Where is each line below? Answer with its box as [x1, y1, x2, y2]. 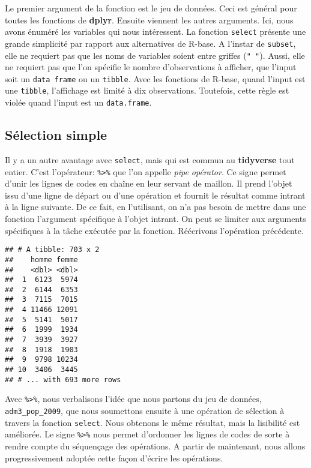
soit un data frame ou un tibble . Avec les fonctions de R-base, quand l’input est [5, 72, 306, 85]
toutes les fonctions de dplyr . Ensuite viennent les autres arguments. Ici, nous [5, 13, 294, 26]
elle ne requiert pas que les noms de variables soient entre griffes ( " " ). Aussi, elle [5, 49, 305, 61]
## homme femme [5, 255, 78, 264]
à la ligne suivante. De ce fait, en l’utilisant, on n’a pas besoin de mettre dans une [5, 200, 306, 213]
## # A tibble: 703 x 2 [5, 245, 100, 254]
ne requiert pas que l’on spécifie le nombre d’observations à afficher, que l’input [5, 61, 297, 73]
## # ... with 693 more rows [5, 375, 121, 384]
